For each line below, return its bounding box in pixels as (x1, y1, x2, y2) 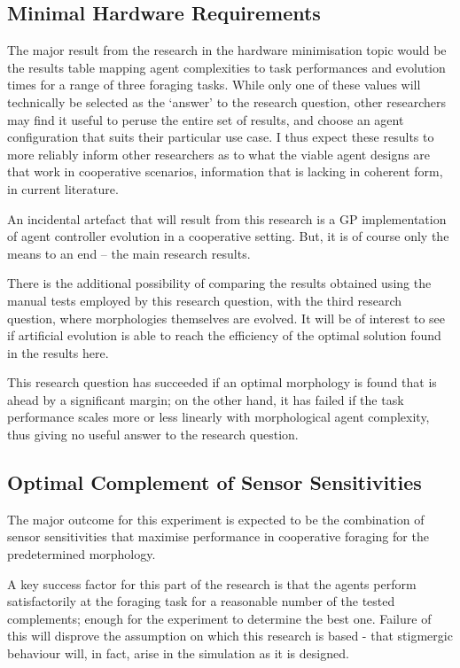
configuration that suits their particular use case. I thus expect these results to (7, 128, 434, 146)
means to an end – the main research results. (7, 244, 251, 262)
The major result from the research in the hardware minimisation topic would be (7, 41, 447, 59)
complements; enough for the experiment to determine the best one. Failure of (7, 609, 432, 627)
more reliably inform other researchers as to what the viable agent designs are (7, 144, 431, 163)
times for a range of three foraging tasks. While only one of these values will (7, 75, 421, 94)
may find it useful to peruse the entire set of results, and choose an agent (7, 110, 404, 128)
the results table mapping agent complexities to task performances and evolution (7, 58, 446, 76)
